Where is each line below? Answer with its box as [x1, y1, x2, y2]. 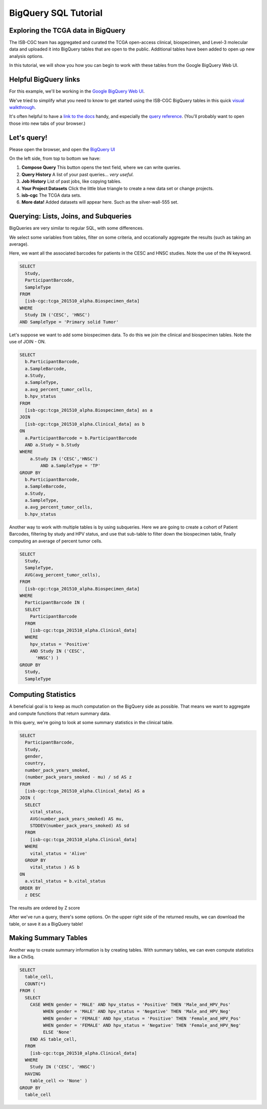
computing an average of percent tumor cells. [9, 538, 102, 544]
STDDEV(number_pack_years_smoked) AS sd [30, 823, 130, 828]
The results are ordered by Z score [9, 904, 80, 911]
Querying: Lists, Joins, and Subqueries [9, 212, 132, 220]
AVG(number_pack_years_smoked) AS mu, [30, 816, 124, 822]
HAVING [25, 1071, 41, 1077]
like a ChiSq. [9, 953, 35, 959]
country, [25, 760, 46, 766]
